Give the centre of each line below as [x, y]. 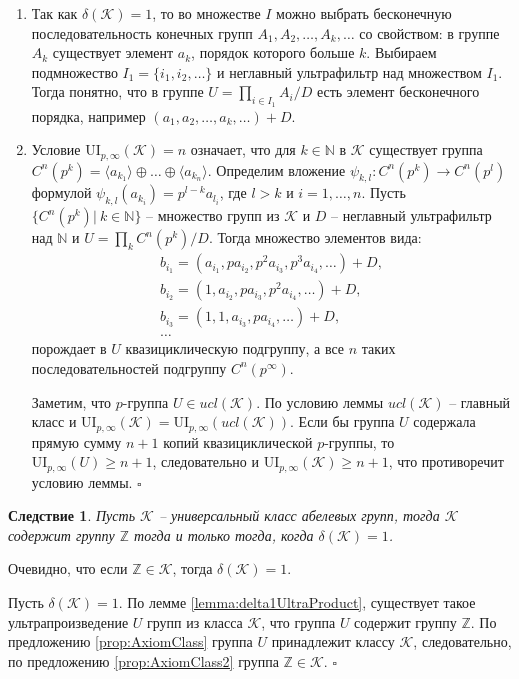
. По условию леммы [320, 401]
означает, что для [243, 149]
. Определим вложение [276, 169]
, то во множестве [206, 13]
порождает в [69, 348]
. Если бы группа [342, 421]
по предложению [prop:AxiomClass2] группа [143, 660]
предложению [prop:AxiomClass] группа [130, 641]
